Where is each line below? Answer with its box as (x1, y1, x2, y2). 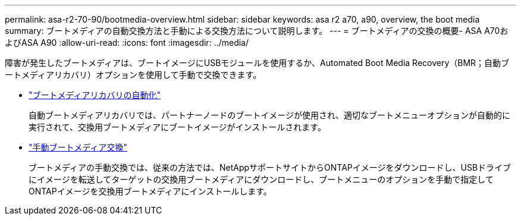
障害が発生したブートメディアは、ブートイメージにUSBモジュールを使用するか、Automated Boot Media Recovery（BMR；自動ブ (5, 58, 510, 68)
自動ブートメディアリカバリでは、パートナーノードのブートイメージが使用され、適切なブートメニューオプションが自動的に (29, 110, 511, 120)
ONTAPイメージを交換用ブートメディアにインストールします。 (29, 186, 272, 196)
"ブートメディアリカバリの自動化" (29, 90, 161, 100)
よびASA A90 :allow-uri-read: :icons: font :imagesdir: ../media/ (5, 37, 249, 48)
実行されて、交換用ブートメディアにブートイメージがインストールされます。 (29, 122, 326, 132)
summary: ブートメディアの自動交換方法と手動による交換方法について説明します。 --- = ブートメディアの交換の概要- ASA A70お (5, 26, 509, 36)
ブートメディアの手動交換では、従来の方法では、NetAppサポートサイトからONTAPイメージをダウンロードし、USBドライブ (29, 162, 511, 172)
